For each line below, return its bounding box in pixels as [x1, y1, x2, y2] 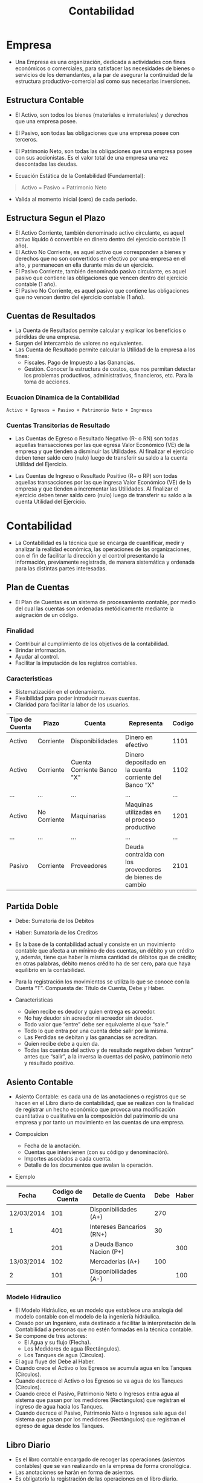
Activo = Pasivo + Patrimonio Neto [21, 183, 107, 191]
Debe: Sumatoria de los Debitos [14, 918, 94, 925]
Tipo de [9, 715, 32, 724]
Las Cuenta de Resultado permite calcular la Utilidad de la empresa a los [14, 346, 196, 353]
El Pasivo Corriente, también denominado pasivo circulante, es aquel [14, 267, 187, 275]
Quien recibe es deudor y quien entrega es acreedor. [24, 1008, 156, 1015]
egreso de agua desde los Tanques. [14, 1423, 105, 1430]
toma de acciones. [24, 378, 71, 385]
